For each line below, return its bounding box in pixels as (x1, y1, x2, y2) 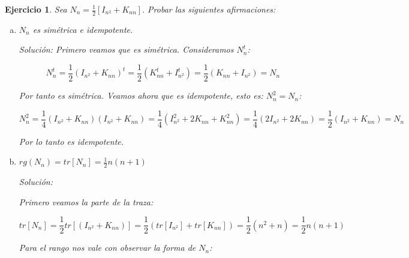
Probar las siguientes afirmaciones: (148, 3, 276, 15)
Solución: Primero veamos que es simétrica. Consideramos (19, 43, 234, 56)
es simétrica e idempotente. (32, 23, 133, 35)
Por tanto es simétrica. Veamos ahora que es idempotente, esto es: (19, 89, 263, 102)
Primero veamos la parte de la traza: (19, 195, 154, 208)
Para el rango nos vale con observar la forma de (19, 241, 196, 254)
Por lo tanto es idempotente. (19, 135, 124, 147)
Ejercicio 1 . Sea (5, 3, 67, 15)
